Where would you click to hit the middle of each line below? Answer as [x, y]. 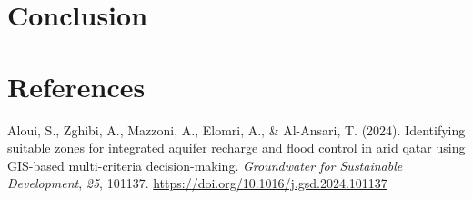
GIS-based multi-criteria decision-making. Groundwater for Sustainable [205, 165]
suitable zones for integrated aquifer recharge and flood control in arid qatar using [236, 148]
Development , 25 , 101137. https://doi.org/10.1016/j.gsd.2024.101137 [197, 183]
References [76, 86]
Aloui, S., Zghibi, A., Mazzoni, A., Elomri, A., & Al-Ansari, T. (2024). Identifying [236, 129]
